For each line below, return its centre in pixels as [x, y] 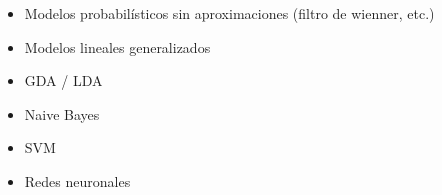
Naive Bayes [62, 113]
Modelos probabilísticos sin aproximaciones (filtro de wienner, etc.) [229, 13]
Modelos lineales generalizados [117, 46]
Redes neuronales [77, 180]
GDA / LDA [63, 80]
